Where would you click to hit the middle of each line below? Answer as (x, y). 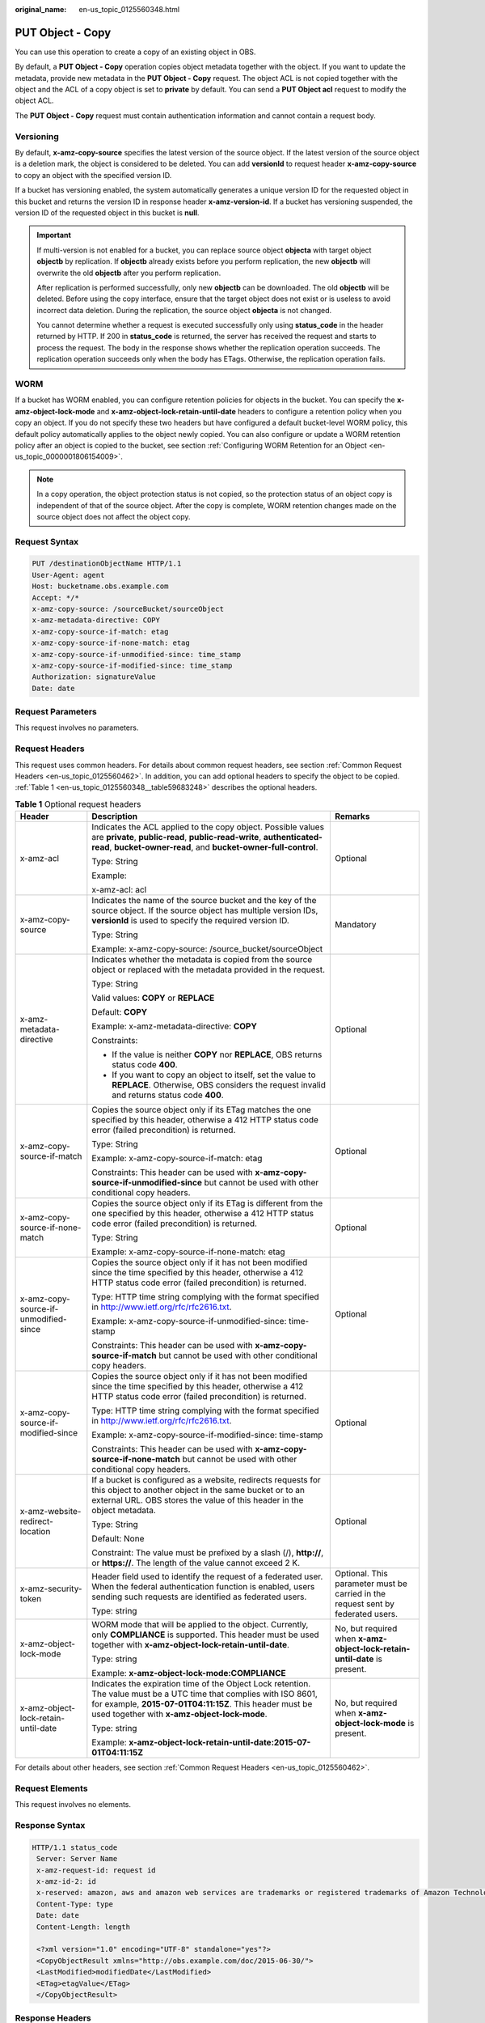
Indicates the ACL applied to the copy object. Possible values (208, 827)
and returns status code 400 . (168, 1095)
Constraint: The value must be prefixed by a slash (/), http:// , (208, 1553)
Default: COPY (120, 1012)
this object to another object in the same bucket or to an (198, 1491)
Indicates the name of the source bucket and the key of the (204, 901)
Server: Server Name (77, 1859)
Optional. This (361, 1574)
